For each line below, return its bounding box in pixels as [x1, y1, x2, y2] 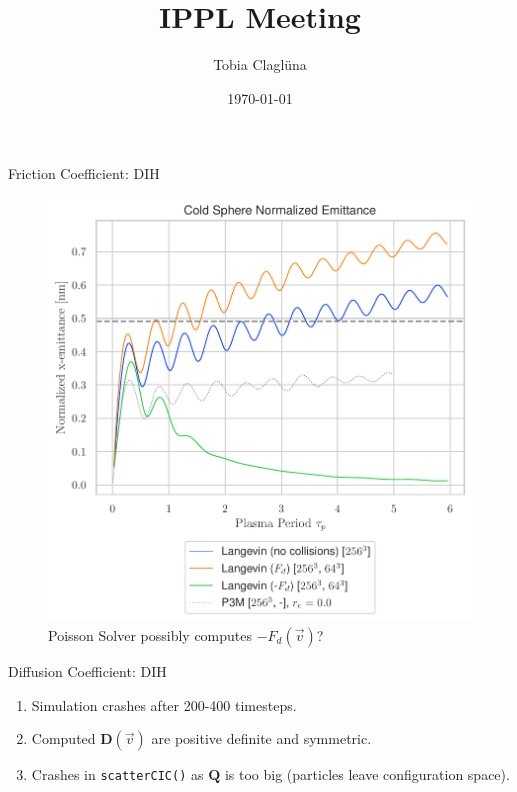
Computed [31, 728, 96, 749]
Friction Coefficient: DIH [8, 163, 160, 184]
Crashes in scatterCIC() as [31, 764, 204, 785]
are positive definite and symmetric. [151, 728, 372, 749]
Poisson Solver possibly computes [48, 625, 253, 645]
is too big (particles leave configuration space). [224, 764, 510, 785]
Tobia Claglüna [213, 54, 307, 75]
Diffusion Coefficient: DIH [8, 661, 167, 681]
